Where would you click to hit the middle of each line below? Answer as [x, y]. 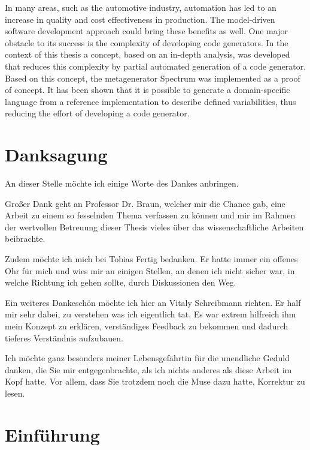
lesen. [15, 393]
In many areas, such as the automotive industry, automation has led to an [141, 7]
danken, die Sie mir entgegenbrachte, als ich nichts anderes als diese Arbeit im [148, 369]
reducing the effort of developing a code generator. [97, 113]
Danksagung [56, 154]
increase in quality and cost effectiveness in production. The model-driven [140, 19]
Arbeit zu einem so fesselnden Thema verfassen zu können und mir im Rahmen [150, 215]
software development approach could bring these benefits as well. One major [146, 31]
